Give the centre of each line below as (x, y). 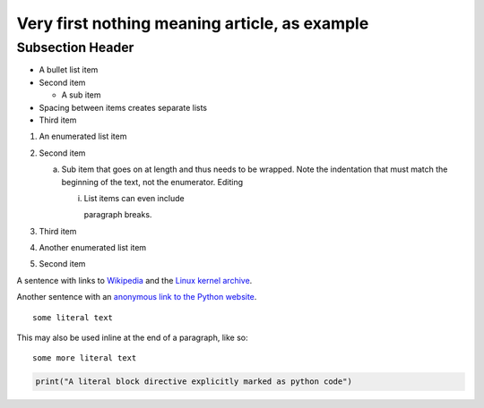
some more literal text (85, 358)
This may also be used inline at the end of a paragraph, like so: (132, 338)
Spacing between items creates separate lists (123, 107)
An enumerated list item (83, 136)
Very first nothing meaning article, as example (193, 23)
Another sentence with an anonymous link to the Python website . (137, 297)
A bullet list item (69, 70)
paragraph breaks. (118, 215)
